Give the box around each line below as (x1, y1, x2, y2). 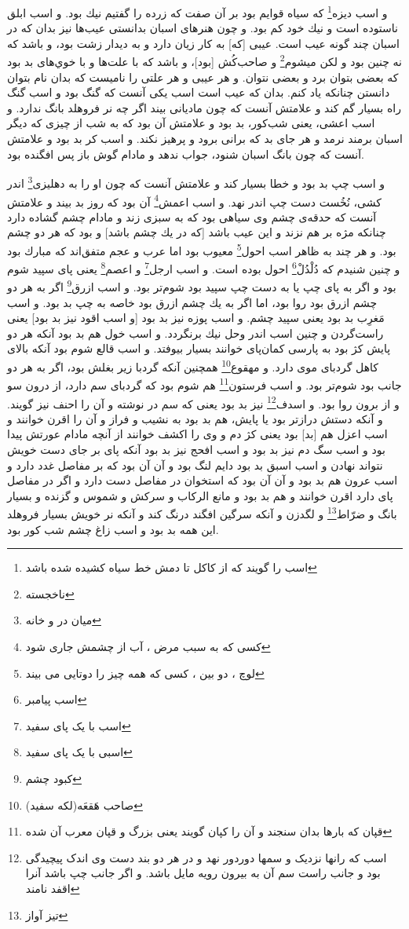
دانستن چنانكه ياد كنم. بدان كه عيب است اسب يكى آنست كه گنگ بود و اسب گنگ (7, 84, 390, 101)
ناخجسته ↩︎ (25, 585, 75, 602)
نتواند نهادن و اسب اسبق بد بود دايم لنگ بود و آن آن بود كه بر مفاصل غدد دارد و (7, 456, 383, 473)
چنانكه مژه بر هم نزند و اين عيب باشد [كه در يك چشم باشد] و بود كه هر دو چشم (7, 224, 386, 240)
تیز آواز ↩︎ (25, 906, 68, 923)
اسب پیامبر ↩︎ (25, 691, 87, 708)
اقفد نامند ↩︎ (25, 880, 80, 896)
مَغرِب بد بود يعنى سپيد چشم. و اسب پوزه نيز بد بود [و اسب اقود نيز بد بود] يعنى (7, 309, 385, 326)
